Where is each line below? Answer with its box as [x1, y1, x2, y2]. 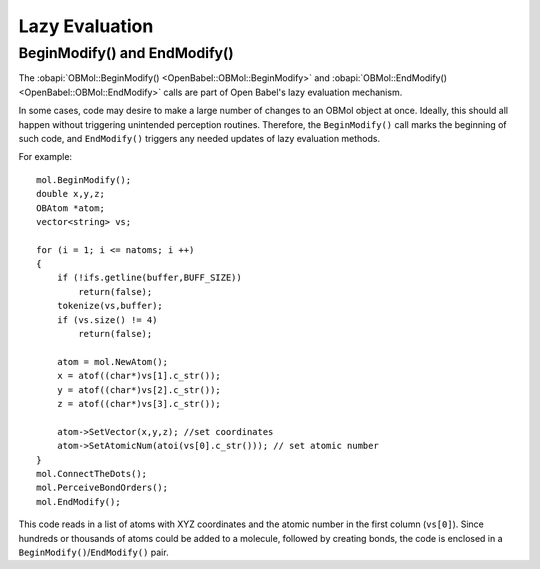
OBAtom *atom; [36, 202, 105, 214]
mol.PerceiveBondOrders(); [36, 482, 169, 494]
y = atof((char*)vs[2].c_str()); [56, 384, 222, 395]
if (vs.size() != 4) [56, 314, 158, 325]
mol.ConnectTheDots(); [36, 468, 148, 479]
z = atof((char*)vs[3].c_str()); [56, 398, 222, 409]
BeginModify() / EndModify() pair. [18, 546, 169, 558]
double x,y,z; [36, 188, 105, 200]
